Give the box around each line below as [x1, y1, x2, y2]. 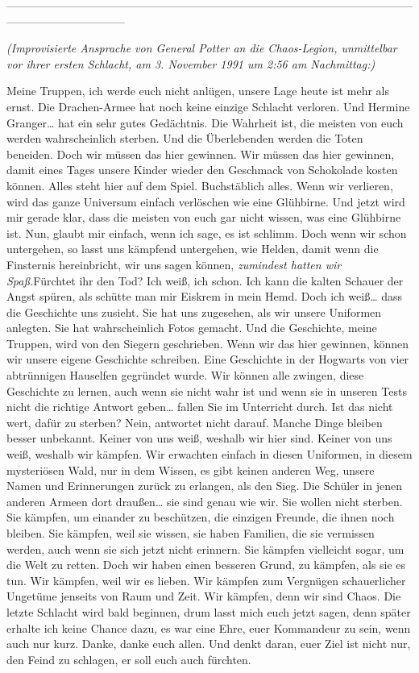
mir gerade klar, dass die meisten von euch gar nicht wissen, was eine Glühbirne [6, 209, 401, 226]
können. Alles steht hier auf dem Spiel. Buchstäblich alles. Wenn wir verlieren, [6, 177, 393, 193]
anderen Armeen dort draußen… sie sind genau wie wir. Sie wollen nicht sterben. [6, 492, 403, 509]
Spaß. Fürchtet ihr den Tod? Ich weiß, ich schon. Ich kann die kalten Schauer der [6, 272, 404, 289]
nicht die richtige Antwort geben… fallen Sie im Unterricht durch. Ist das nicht [6, 398, 393, 415]
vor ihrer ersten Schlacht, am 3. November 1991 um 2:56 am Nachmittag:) [6, 55, 375, 72]
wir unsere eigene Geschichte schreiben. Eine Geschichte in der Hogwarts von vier [6, 351, 409, 368]
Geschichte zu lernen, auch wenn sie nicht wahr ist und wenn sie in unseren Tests [6, 382, 407, 399]
